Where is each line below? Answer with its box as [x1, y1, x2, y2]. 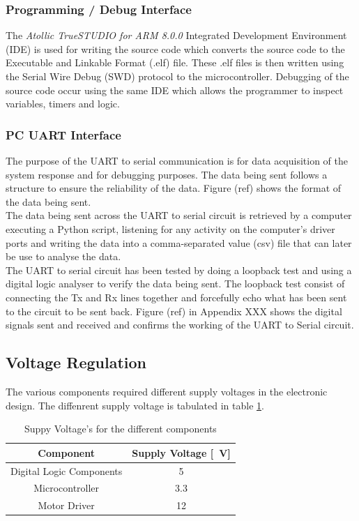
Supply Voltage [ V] [132, 445, 231, 460]
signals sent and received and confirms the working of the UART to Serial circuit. [6, 317, 354, 332]
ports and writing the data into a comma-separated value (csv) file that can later [6, 235, 352, 250]
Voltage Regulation [6, 352, 147, 373]
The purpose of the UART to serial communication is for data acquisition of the [6, 153, 349, 167]
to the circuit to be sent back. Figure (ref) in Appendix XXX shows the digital [6, 303, 342, 318]
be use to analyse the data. [6, 249, 121, 264]
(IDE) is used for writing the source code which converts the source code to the [6, 41, 345, 56]
